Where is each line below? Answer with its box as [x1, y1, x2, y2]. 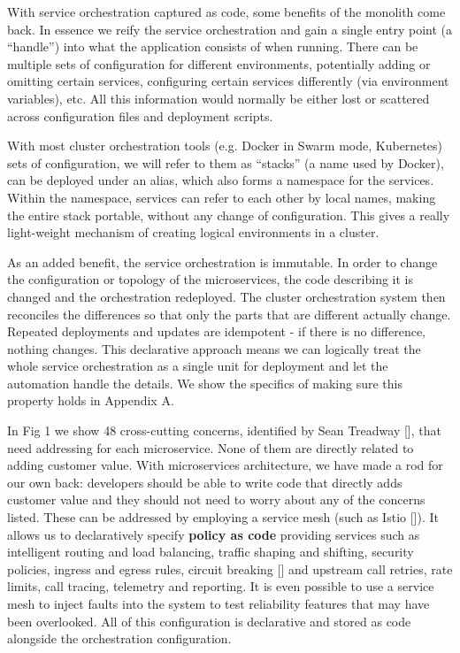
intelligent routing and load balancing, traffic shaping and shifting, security [7, 542, 414, 561]
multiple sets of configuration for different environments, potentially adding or [7, 54, 431, 73]
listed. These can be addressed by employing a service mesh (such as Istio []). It [7, 508, 439, 526]
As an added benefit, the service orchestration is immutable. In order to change [7, 252, 438, 271]
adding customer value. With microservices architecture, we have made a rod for [7, 456, 443, 474]
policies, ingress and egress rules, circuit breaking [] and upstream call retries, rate [7, 559, 453, 578]
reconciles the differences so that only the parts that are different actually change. [7, 304, 451, 323]
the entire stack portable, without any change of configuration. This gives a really [7, 205, 450, 224]
